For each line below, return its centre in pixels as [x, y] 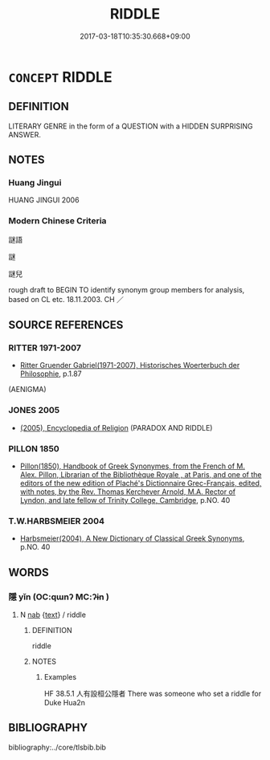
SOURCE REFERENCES [66, 325]
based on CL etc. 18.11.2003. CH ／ [66, 299]
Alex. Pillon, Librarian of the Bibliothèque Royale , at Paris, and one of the [141, 475]
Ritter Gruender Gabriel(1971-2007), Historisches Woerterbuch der [130, 366]
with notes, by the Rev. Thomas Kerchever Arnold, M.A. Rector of [128, 492]
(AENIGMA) [27, 390]
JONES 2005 [34, 411]
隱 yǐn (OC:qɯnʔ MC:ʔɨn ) [59, 597]
